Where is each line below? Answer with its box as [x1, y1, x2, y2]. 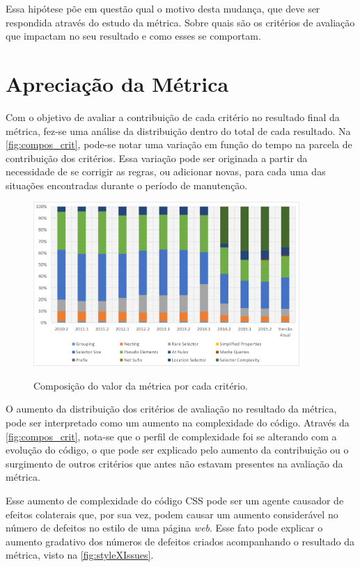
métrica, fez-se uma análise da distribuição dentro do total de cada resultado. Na [6, 123, 351, 138]
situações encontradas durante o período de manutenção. [6, 177, 248, 192]
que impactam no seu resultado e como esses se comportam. [6, 29, 261, 43]
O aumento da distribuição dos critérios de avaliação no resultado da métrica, [6, 401, 337, 416]
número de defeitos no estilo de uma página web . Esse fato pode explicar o [6, 520, 323, 535]
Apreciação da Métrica [6, 69, 229, 97]
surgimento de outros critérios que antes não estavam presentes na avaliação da [6, 456, 343, 470]
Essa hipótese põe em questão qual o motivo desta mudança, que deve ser [6, 1, 320, 15]
